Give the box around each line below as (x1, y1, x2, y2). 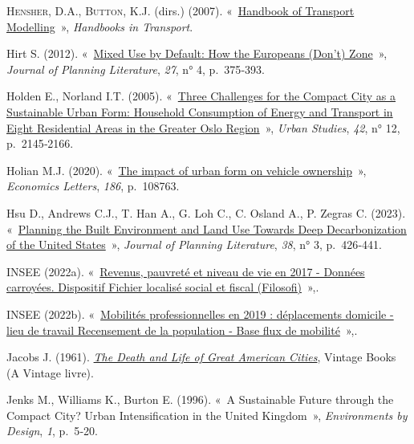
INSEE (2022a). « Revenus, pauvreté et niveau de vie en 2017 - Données (6, 263, 365, 279)
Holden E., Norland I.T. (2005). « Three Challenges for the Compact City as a (6, 88, 396, 104)
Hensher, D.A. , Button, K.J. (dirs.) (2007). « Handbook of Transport (6, 2, 355, 18)
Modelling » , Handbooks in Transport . (6, 18, 193, 35)
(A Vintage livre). (6, 364, 94, 381)
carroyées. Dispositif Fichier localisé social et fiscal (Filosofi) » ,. (6, 279, 319, 295)
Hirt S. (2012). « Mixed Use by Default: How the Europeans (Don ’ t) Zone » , (6, 45, 388, 62)
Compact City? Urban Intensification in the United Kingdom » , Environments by (6, 406, 408, 423)
